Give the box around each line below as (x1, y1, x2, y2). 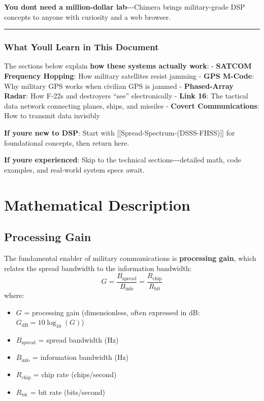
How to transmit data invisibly (4, 110, 100, 121)
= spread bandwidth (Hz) (38, 335, 119, 345)
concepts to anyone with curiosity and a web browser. (4, 11, 171, 22)
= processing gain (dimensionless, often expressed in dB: (24, 307, 200, 317)
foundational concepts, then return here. (4, 137, 129, 148)
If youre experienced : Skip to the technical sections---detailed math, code (4, 154, 241, 165)
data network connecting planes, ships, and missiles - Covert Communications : (4, 100, 259, 111)
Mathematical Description (4, 194, 190, 215)
